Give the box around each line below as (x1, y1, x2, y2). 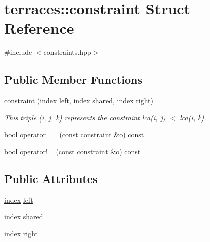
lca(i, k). (180, 112, 206, 123)
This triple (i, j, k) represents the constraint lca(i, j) (4, 112, 166, 123)
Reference (4, 18, 74, 38)
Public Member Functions (4, 72, 142, 87)
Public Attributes (4, 170, 98, 186)
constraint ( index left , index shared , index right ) (4, 95, 153, 106)
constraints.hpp (43, 47, 91, 57)
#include (4, 47, 32, 57)
